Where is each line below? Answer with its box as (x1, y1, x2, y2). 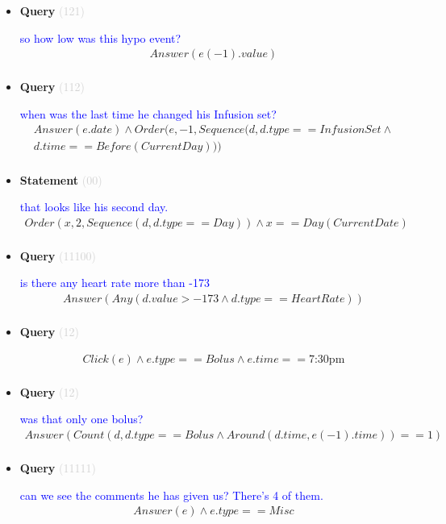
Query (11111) (19, 459, 96, 476)
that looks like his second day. (19, 198, 169, 215)
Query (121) (19, 2, 85, 19)
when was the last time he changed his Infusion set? (19, 105, 277, 122)
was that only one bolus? (19, 410, 144, 427)
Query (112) (19, 78, 85, 95)
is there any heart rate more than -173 (19, 274, 210, 291)
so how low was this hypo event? (19, 29, 181, 46)
